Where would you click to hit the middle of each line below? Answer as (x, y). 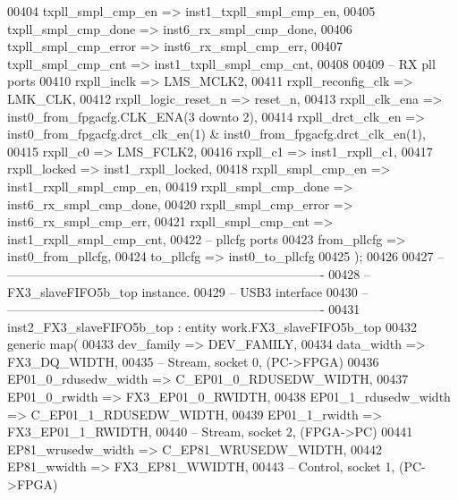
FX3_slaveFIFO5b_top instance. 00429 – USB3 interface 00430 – (188, 291)
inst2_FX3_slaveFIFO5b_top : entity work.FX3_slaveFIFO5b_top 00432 (212, 326)
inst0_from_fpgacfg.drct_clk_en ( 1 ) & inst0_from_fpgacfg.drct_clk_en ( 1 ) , (216, 134)
